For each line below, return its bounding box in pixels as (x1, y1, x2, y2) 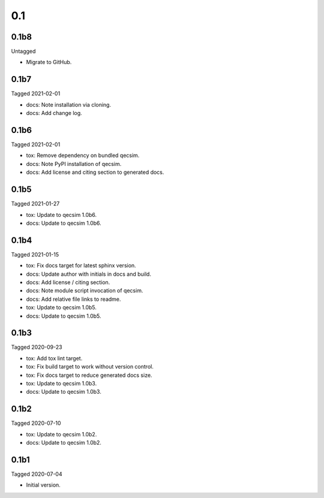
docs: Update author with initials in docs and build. (26, 270, 151, 277)
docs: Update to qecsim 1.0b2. (26, 439, 102, 446)
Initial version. (26, 481, 61, 488)
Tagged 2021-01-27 (11, 200, 60, 207)
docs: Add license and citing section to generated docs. (26, 168, 164, 176)
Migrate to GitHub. (26, 59, 72, 66)
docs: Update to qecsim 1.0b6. (26, 219, 101, 227)
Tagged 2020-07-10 (11, 419, 61, 427)
